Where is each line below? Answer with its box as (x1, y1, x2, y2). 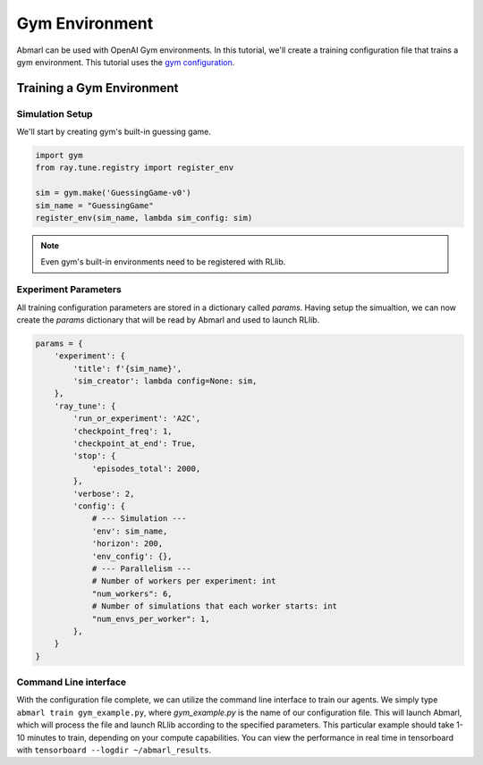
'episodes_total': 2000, (91, 463, 201, 474)
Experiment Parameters (16, 283, 123, 296)
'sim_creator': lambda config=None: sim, (72, 376, 258, 386)
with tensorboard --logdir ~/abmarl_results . (16, 744, 212, 755)
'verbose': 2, (72, 488, 135, 499)
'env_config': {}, (91, 551, 174, 561)
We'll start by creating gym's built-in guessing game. (16, 126, 212, 138)
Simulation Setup (16, 107, 93, 120)
